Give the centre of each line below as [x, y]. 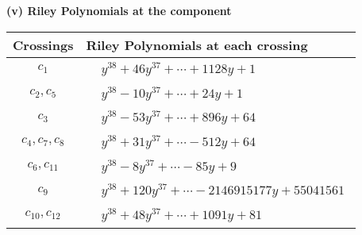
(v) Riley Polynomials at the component [119, 10]
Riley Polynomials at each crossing [197, 44]
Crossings [43, 44]
